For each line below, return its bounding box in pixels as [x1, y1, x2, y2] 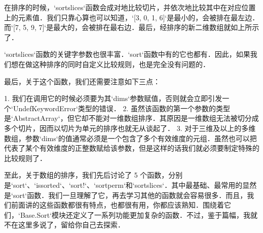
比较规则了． [4, 152, 47, 163]
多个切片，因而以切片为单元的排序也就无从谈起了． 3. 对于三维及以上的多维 [4, 122, 256, 133]
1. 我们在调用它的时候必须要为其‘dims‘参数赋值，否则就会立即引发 [4, 93, 222, 104]
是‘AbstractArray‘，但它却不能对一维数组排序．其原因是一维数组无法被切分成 [4, 113, 259, 123]
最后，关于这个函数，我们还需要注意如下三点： [4, 76, 160, 86]
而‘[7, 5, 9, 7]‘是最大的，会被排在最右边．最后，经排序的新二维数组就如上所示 [4, 22, 259, 32]
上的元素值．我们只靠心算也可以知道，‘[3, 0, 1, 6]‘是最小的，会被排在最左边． [4, 12, 259, 22]
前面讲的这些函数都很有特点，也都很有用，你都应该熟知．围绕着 [11, 199, 224, 210]
